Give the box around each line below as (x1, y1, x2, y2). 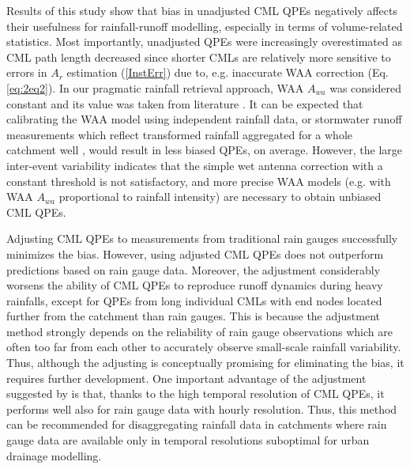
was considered (329, 79, 401, 96)
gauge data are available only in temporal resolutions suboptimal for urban (6, 432, 370, 448)
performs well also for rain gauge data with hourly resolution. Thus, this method (6, 400, 397, 417)
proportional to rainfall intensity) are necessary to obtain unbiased (58, 188, 382, 205)
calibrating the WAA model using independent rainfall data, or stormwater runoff (6, 111, 402, 127)
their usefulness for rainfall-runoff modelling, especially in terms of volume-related (6, 17, 403, 34)
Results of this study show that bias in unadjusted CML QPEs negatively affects (6, 2, 397, 18)
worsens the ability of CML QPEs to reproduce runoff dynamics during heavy (6, 277, 383, 293)
